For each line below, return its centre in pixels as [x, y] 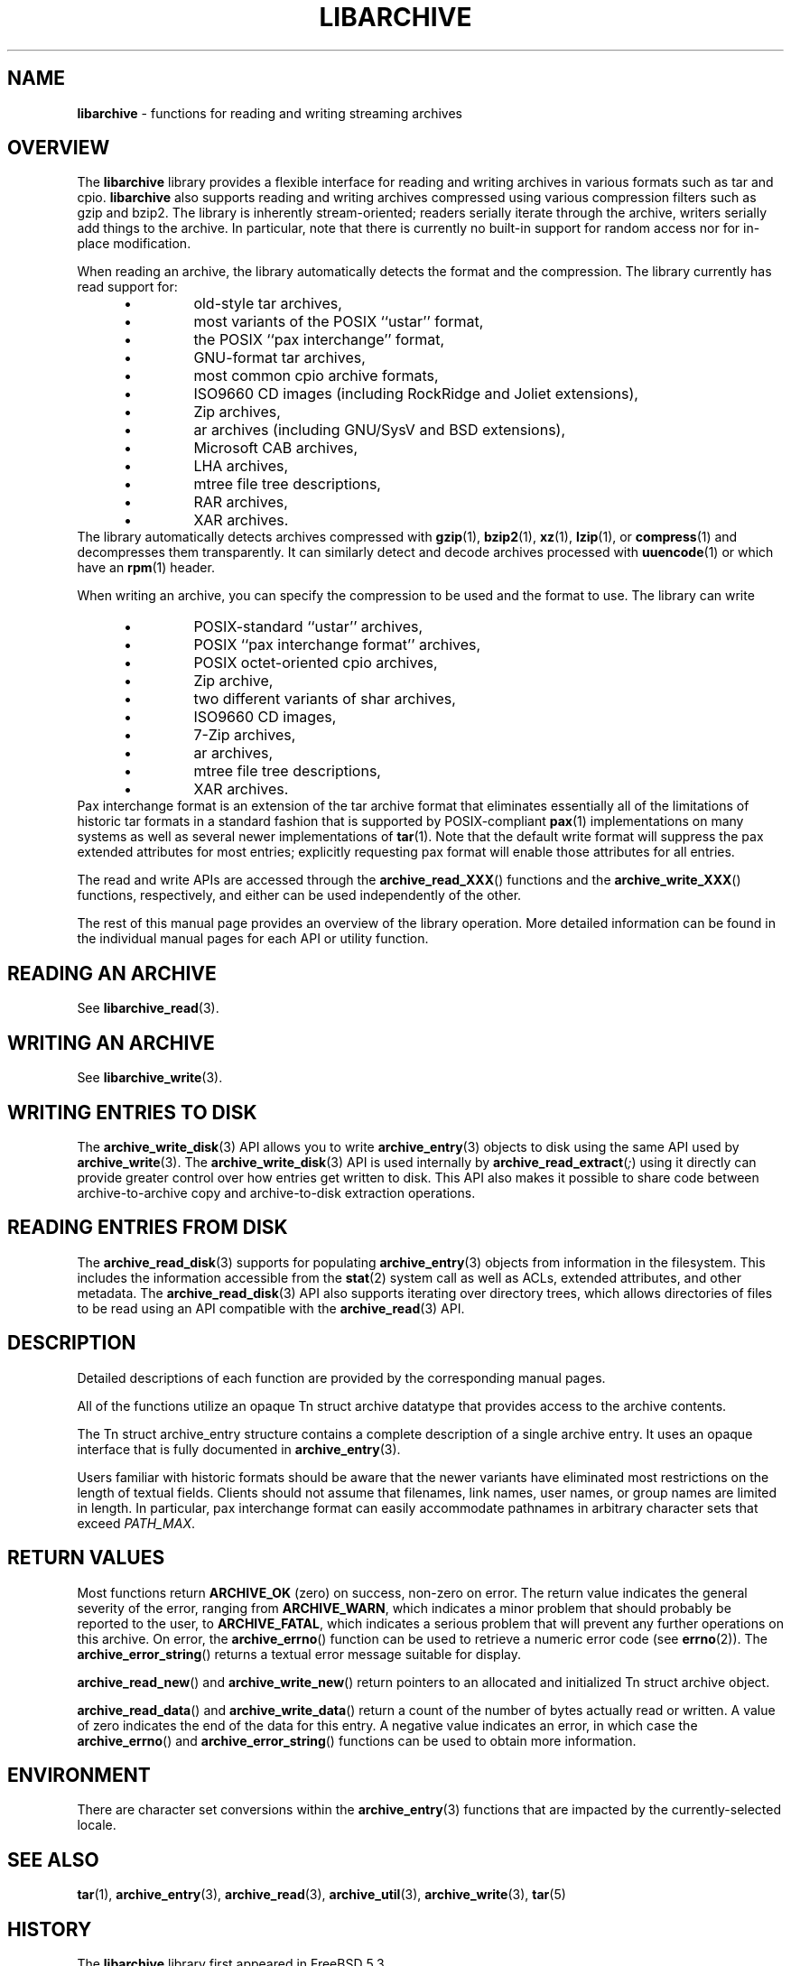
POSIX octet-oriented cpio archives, [316, 663]
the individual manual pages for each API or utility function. [253, 939]
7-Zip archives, [245, 735]
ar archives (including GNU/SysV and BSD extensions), [380, 430]
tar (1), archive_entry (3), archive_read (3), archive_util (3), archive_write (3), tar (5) [321, 1895]
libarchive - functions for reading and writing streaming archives [270, 113]
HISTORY [50, 1929]
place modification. [134, 244]
